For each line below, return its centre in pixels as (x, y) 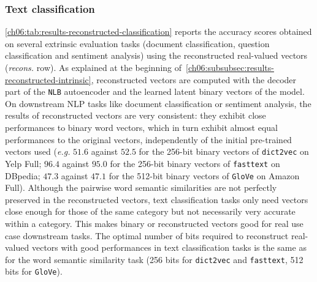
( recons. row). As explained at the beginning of (94, 67)
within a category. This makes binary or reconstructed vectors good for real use (154, 223)
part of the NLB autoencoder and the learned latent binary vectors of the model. (155, 91)
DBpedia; (23, 175)
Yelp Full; (23, 163)
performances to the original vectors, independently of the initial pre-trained (148, 139)
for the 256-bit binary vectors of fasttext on (195, 163)
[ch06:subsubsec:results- (230, 67)
